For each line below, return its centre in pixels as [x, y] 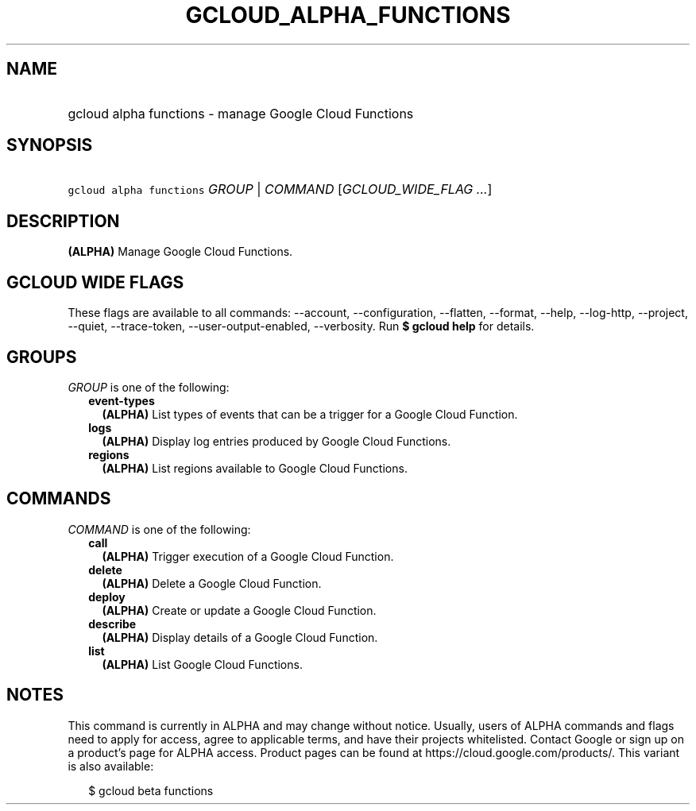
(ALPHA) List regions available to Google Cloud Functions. [255, 468]
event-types [122, 400]
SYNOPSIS [50, 145]
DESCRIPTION [63, 221]
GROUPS [42, 357]
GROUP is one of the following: [149, 387]
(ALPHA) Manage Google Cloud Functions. [180, 252]
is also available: [111, 766]
